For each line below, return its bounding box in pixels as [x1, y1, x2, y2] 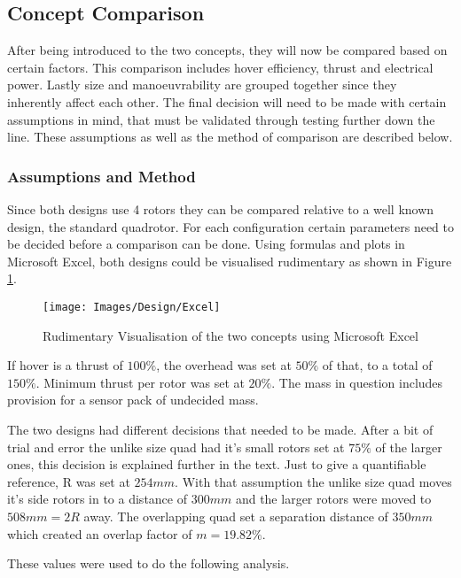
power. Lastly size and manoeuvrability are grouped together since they [7, 75, 397, 94]
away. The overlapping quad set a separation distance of [83, 506, 388, 525]
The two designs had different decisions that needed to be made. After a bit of [7, 420, 434, 438]
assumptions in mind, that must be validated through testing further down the [7, 110, 435, 128]
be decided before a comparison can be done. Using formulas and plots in [7, 235, 405, 253]
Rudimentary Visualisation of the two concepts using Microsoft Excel [43, 326, 418, 344]
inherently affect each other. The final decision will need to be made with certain [7, 92, 447, 111]
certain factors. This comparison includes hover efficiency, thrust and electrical [7, 58, 434, 76]
